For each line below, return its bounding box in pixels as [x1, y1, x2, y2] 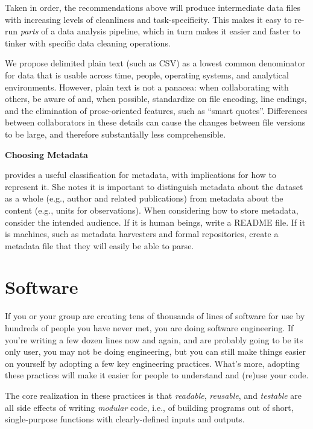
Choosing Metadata [5, 148, 88, 160]
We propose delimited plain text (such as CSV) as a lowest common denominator [5, 57, 306, 69]
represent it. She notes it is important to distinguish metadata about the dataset [5, 180, 303, 192]
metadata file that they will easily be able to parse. [5, 239, 194, 252]
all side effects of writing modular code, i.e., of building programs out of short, [5, 401, 294, 413]
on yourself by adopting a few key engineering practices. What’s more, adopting [5, 357, 300, 369]
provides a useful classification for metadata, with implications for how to [5, 168, 277, 181]
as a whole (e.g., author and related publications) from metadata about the [5, 192, 283, 205]
